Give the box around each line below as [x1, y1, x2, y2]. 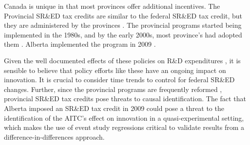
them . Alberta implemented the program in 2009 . [4, 39, 156, 49]
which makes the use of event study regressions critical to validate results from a [4, 122, 245, 132]
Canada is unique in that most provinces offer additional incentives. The [4, 1, 220, 11]
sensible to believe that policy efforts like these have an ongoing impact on [4, 65, 226, 75]
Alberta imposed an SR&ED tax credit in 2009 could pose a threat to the [4, 103, 224, 113]
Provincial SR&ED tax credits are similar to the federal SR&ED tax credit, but [4, 10, 243, 20]
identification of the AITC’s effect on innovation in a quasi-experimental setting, [4, 112, 244, 123]
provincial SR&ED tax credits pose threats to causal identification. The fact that [4, 93, 246, 104]
